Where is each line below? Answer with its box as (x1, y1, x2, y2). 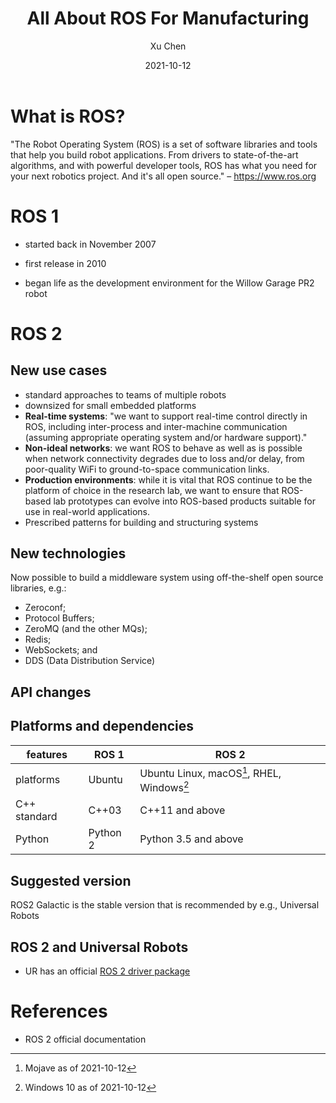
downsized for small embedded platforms (24, 399, 197, 411)
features (26, 747, 68, 761)
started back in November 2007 (24, 238, 157, 250)
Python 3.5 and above (139, 832, 244, 846)
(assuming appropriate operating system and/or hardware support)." (24, 431, 308, 443)
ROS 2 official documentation (24, 1033, 147, 1045)
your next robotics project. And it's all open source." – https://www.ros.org (10, 170, 317, 182)
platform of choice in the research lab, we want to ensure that (24, 484, 280, 496)
